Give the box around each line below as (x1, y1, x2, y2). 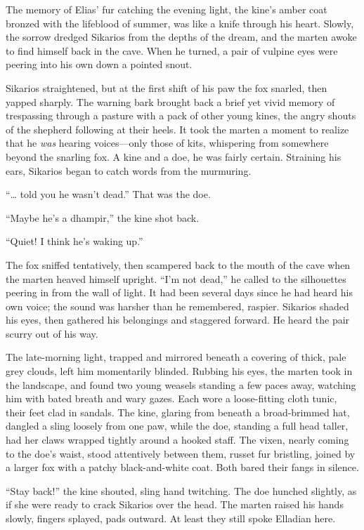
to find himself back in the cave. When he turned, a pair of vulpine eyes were (6, 43, 338, 58)
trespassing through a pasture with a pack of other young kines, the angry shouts (6, 108, 356, 123)
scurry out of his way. (6, 326, 98, 340)
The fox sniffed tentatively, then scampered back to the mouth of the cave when (6, 257, 351, 272)
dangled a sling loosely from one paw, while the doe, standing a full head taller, (6, 418, 349, 433)
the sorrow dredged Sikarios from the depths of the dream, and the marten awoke (6, 29, 357, 44)
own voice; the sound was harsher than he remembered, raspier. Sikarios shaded (6, 298, 349, 313)
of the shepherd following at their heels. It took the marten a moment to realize (6, 121, 349, 136)
